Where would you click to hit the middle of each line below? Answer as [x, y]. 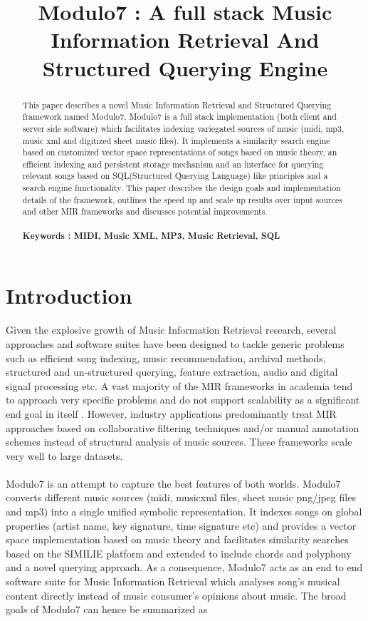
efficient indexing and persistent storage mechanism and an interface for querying [173, 164]
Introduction [69, 296]
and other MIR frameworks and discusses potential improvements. [145, 211]
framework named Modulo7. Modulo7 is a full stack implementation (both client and [179, 117]
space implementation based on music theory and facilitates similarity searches [177, 539]
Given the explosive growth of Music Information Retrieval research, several [171, 330]
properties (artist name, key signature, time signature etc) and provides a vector [181, 525]
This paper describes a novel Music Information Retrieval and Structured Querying [177, 104]
